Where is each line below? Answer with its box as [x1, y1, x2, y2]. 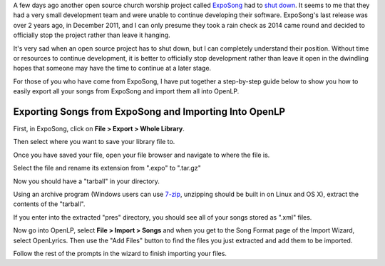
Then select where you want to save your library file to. [13, 138, 175, 146]
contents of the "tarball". [13, 200, 86, 208]
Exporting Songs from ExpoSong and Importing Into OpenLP [13, 106, 285, 118]
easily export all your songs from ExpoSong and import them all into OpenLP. [13, 87, 240, 96]
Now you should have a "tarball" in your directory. [13, 177, 160, 185]
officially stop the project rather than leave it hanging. [13, 31, 170, 39]
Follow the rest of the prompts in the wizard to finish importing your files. [13, 249, 227, 257]
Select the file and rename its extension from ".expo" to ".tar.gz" [13, 164, 201, 173]
